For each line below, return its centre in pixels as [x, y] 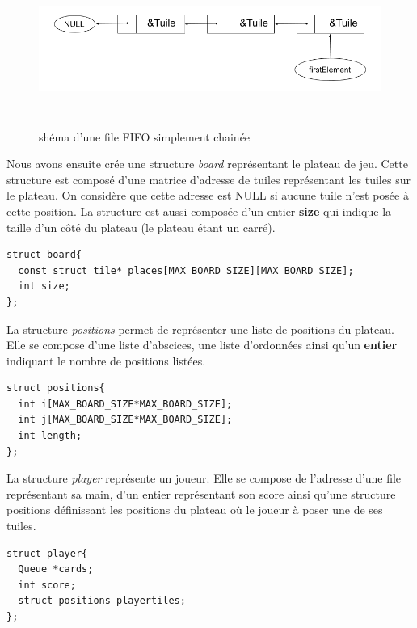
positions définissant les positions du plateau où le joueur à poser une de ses [195, 510]
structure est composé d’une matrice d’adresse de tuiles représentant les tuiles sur [208, 179]
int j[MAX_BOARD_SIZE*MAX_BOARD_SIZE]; [125, 420]
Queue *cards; [56, 569]
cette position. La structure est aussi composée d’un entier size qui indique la [199, 211]
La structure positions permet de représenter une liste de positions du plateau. [200, 329]
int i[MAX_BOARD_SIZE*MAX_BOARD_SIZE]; [125, 404]
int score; [47, 585]
